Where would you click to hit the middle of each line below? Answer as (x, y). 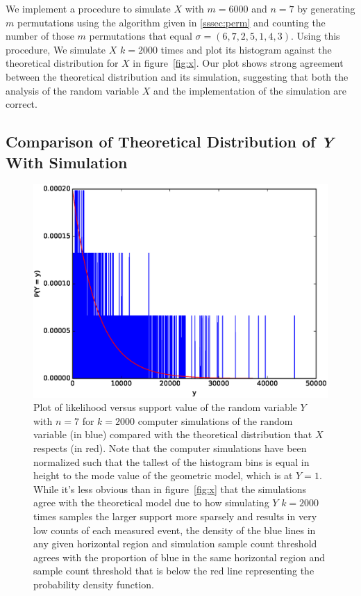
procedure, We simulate (56, 49)
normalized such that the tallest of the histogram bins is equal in (171, 461)
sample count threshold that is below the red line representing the (174, 571)
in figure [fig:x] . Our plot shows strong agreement (238, 63)
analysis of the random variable (72, 90)
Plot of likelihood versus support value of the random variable (165, 407)
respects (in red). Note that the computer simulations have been (170, 448)
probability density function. (94, 584)
